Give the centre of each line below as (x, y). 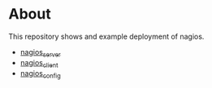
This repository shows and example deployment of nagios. (106, 36)
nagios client (39, 63)
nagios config (40, 74)
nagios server (40, 53)
